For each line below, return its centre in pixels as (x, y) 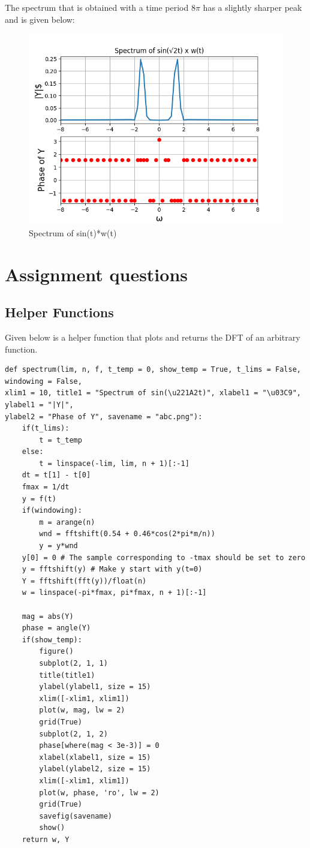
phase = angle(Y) (56, 628)
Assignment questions (97, 274)
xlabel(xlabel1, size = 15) (95, 757)
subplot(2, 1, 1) (73, 663)
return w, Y (46, 839)
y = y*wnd (58, 546)
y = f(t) (39, 499)
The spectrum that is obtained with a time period (97, 7)
